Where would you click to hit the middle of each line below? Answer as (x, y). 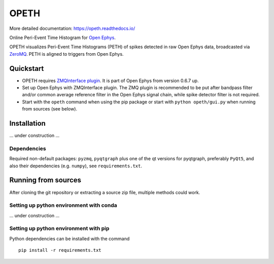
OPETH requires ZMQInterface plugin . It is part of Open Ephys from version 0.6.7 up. (110, 81)
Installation (27, 123)
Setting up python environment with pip (59, 229)
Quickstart (27, 68)
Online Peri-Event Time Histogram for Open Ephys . (63, 37)
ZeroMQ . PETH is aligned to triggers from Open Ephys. (66, 54)
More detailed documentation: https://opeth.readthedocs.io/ (72, 28)
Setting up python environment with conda (63, 205)
